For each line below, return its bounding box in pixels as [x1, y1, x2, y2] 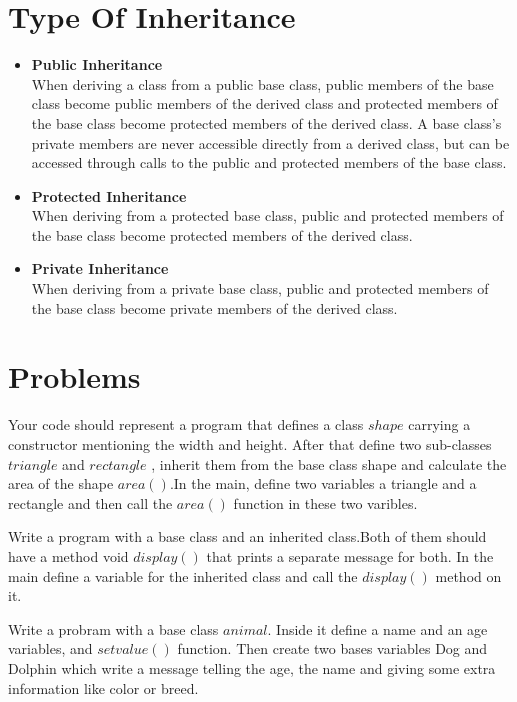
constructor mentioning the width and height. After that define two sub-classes [8, 433, 492, 454]
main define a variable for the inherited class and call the [8, 565, 358, 586]
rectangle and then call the [8, 492, 173, 513]
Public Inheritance [31, 54, 163, 75]
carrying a [408, 414, 471, 435]
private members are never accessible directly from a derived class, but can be [31, 132, 510, 153]
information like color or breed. [8, 677, 199, 698]
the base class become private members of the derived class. [31, 297, 398, 318]
